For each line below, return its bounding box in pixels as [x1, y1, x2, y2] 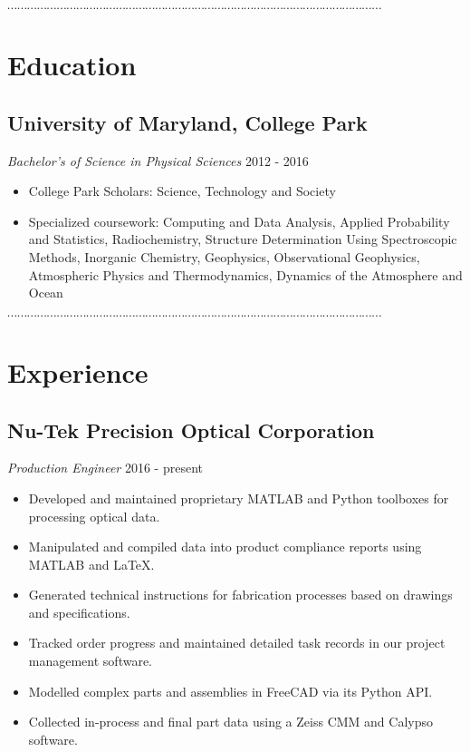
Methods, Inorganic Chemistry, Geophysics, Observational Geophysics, [28, 247, 420, 266]
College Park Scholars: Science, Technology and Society [28, 181, 336, 200]
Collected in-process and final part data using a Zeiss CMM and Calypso [28, 712, 434, 731]
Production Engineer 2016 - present [7, 458, 203, 477]
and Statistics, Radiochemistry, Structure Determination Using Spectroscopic [28, 230, 457, 249]
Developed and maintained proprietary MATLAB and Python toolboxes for [28, 488, 449, 507]
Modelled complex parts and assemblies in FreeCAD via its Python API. [28, 681, 433, 700]
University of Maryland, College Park [7, 108, 368, 136]
